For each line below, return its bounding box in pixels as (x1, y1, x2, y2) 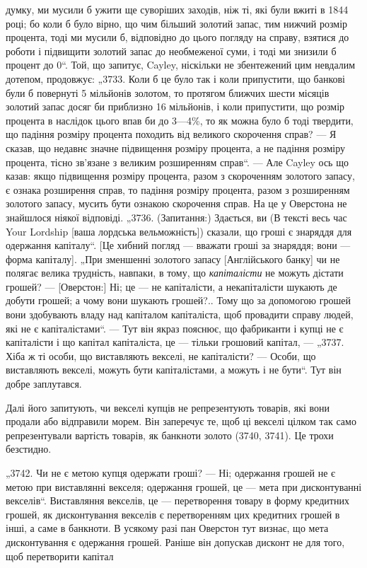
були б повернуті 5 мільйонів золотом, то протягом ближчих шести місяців (6, 85, 330, 100)
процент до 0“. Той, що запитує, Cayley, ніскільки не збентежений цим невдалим (6, 57, 356, 72)
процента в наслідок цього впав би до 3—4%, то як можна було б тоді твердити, (6, 112, 354, 127)
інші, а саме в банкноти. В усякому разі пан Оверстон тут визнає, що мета (6, 521, 329, 535)
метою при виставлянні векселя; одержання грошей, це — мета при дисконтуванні (6, 479, 362, 494)
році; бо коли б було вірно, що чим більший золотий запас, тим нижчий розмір (6, 16, 348, 30)
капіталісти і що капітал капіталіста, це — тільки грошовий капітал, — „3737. (6, 335, 344, 349)
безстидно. (6, 441, 52, 456)
